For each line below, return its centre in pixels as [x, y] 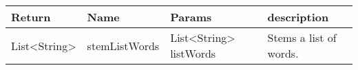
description [298, 17]
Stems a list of [302, 37]
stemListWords [123, 45]
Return [31, 17]
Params [191, 17]
